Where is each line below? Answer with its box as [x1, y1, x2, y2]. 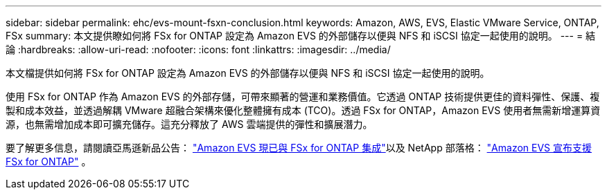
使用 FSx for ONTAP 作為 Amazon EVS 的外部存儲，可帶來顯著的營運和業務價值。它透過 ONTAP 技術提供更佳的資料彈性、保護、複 [6, 91, 600, 102]
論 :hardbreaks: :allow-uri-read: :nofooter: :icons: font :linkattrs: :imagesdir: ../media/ [6, 44, 391, 55]
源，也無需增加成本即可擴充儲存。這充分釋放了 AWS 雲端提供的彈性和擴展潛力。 [6, 118, 373, 130]
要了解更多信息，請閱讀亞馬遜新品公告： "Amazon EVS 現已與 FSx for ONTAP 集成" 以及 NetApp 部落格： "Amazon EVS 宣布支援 [6, 142, 592, 154]
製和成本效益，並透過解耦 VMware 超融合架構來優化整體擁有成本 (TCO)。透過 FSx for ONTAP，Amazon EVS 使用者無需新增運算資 [6, 104, 601, 116]
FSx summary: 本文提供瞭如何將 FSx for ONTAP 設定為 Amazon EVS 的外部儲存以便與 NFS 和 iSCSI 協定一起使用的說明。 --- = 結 [6, 30, 596, 41]
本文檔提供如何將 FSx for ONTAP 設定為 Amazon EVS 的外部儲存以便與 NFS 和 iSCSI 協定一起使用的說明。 [6, 67, 490, 79]
